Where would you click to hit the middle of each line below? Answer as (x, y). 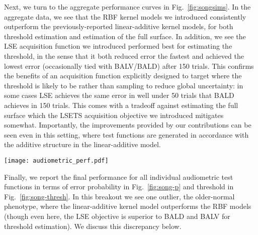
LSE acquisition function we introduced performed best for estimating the (118, 46)
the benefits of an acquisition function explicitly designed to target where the (123, 76)
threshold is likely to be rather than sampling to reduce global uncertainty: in (124, 85)
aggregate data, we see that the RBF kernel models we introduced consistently (125, 16)
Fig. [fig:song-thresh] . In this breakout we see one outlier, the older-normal (119, 196)
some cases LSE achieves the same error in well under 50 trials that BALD (119, 95)
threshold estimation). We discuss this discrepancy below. (93, 226)
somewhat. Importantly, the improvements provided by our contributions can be (128, 125)
